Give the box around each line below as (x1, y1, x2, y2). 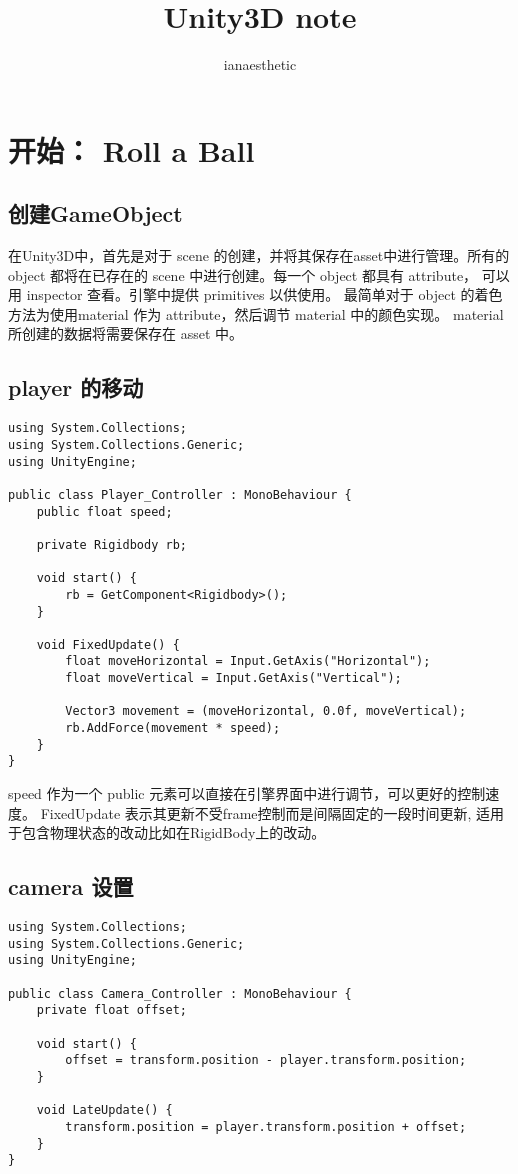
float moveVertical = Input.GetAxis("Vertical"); (65, 671, 402, 686)
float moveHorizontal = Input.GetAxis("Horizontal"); (65, 654, 431, 669)
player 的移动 (8, 372, 144, 403)
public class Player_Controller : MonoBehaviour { (8, 487, 352, 502)
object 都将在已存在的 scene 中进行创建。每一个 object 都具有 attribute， (8, 264, 478, 285)
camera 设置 (8, 871, 134, 902)
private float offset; (36, 1003, 187, 1018)
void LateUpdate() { (36, 1103, 173, 1118)
